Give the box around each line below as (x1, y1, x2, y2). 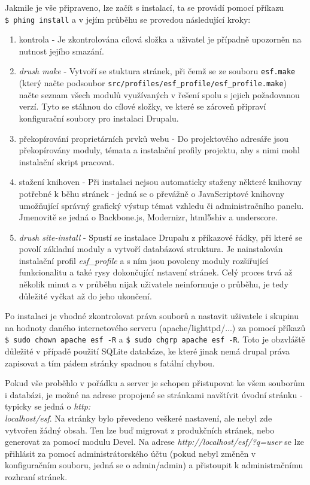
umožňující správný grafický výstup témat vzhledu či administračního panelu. (19, 199, 304, 211)
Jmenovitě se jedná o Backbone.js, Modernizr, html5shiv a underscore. (19, 211, 278, 223)
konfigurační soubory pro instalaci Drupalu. (19, 111, 179, 124)
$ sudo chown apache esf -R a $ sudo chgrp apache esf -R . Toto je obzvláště (5, 333, 305, 345)
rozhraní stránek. (5, 471, 68, 483)
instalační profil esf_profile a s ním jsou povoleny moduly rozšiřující (19, 254, 269, 266)
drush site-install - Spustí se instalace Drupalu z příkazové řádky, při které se (19, 231, 302, 243)
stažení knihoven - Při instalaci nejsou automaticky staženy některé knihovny (19, 175, 302, 188)
